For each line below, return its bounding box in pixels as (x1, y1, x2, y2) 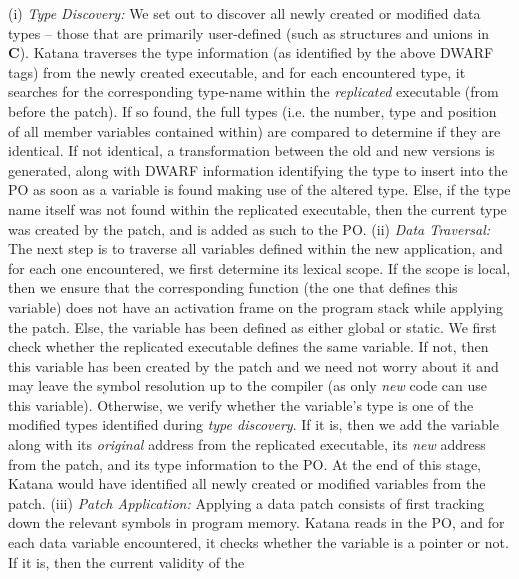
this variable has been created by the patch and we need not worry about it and (8, 355, 499, 376)
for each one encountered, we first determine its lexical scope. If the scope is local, (8, 257, 511, 278)
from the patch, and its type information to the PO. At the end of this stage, (8, 453, 482, 474)
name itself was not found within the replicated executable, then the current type (8, 198, 507, 219)
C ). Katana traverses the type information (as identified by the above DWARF (8, 42, 494, 63)
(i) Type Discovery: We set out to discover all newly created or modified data (8, 3, 481, 23)
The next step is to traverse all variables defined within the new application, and (8, 238, 503, 259)
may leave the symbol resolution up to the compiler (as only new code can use (8, 375, 487, 396)
